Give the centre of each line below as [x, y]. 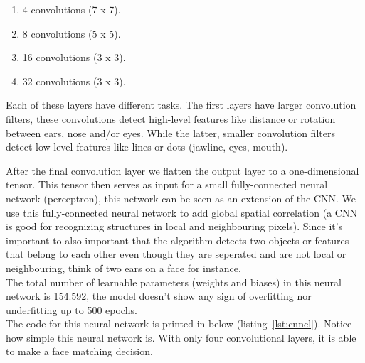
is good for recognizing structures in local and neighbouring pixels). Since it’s [174, 226]
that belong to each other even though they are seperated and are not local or [176, 254]
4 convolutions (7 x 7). [72, 9]
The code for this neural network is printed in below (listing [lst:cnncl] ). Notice [179, 324]
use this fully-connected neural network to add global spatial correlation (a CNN [181, 212]
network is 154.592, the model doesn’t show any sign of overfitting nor [159, 296]
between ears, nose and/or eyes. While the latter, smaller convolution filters [170, 132]
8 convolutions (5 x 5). [72, 33]
